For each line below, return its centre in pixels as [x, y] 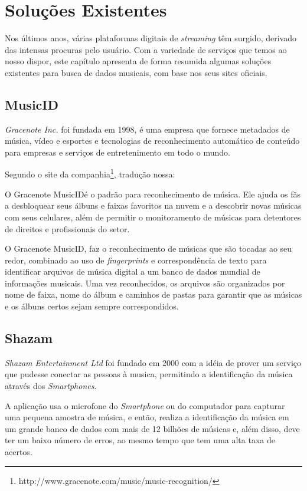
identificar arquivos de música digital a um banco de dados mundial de [133, 271]
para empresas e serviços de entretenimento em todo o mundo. [117, 152]
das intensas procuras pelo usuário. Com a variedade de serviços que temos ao [146, 49]
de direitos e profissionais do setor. [67, 228]
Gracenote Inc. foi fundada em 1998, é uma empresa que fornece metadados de [147, 129]
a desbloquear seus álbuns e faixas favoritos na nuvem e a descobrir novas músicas [153, 205]
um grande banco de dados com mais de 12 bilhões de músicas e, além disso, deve [152, 428]
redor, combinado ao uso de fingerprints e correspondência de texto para [136, 260]
